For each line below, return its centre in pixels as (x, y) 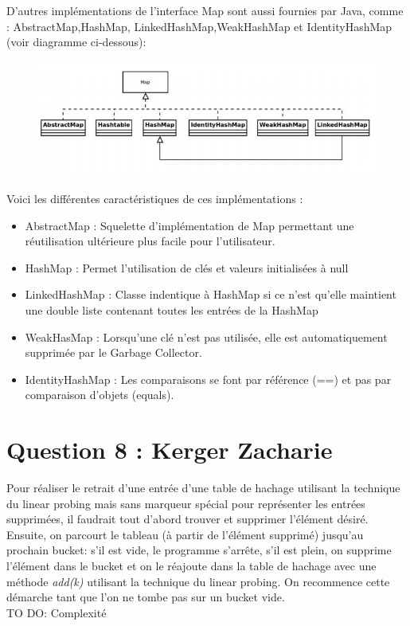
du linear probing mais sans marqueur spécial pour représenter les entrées (186, 503)
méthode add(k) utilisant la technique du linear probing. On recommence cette (198, 581)
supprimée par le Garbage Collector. (113, 352)
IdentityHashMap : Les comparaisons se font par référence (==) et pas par (208, 379)
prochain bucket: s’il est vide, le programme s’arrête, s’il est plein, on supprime (199, 550)
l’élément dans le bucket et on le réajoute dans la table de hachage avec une (191, 566)
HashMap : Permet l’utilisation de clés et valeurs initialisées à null (187, 267)
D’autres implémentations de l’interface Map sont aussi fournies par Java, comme (205, 10)
